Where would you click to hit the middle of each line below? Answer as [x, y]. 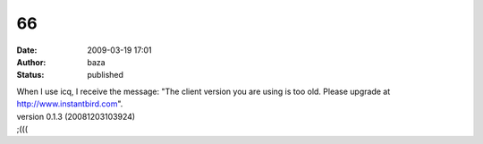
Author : [31, 62]
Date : [27, 50]
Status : [30, 75]
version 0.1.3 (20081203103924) [76, 116]
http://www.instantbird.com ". [70, 104]
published [106, 75]
